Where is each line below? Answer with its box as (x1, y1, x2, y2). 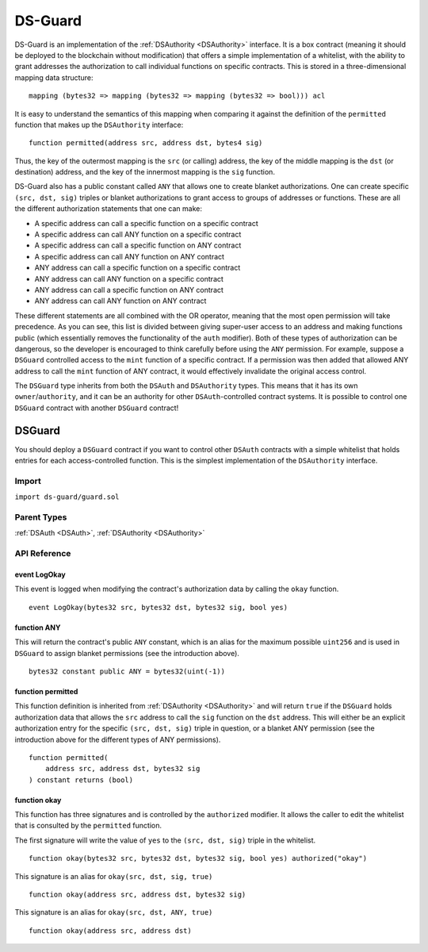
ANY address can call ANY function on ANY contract (34, 296, 207, 305)
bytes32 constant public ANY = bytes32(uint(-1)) (29, 666, 226, 676)
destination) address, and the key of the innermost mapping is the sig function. (14, 167, 275, 177)
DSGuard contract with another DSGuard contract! (14, 403, 179, 413)
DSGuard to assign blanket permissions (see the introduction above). (14, 648, 239, 658)
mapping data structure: (14, 72, 94, 83)
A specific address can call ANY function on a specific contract (34, 230, 242, 240)
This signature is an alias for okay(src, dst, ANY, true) (14, 908, 213, 917)
